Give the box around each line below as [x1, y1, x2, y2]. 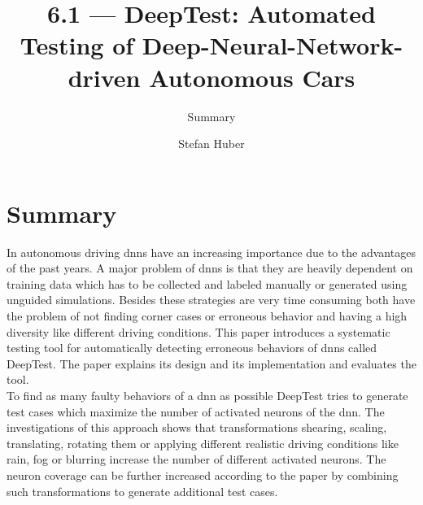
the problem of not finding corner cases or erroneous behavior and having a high [7, 307, 408, 324]
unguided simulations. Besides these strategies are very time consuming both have [7, 291, 416, 308]
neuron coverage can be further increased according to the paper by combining [7, 466, 399, 483]
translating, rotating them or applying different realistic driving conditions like [7, 434, 399, 451]
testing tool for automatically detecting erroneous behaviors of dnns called [7, 339, 377, 356]
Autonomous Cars [149, 60, 355, 94]
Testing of [20, 28, 134, 62]
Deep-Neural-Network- [142, 28, 403, 62]
